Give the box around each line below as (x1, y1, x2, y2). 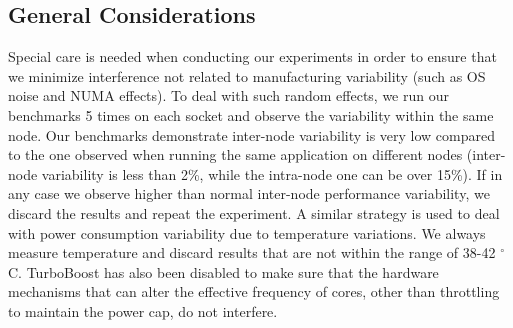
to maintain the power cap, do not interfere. (8, 300, 278, 321)
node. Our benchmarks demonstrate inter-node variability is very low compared (8, 124, 496, 145)
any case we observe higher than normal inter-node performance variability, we (8, 183, 490, 204)
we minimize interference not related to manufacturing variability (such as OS (8, 65, 486, 86)
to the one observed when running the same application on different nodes (8, 144, 463, 165)
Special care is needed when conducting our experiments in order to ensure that (8, 46, 497, 67)
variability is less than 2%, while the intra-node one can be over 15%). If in (41, 163, 503, 184)
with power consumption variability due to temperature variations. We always (8, 222, 486, 243)
